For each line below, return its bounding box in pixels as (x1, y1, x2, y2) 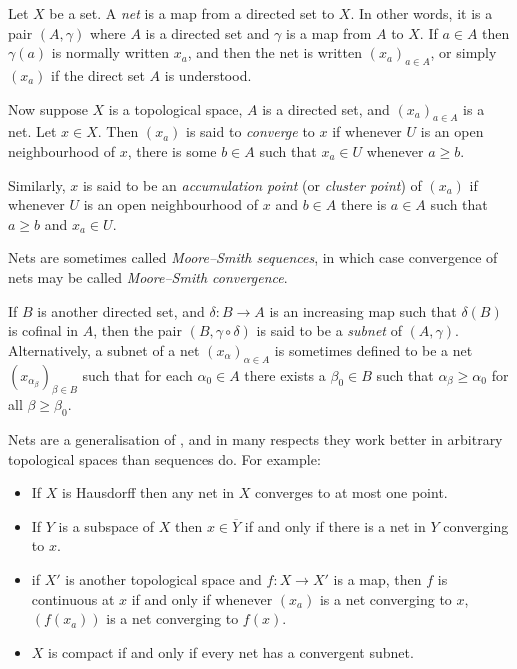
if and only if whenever (131, 588, 273, 609)
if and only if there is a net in (244, 515, 426, 536)
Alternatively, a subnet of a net (8, 339, 200, 360)
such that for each (82, 364, 193, 385)
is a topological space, (108, 98, 243, 119)
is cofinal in (8, 320, 79, 341)
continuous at (31, 588, 115, 609)
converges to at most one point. (255, 482, 448, 503)
